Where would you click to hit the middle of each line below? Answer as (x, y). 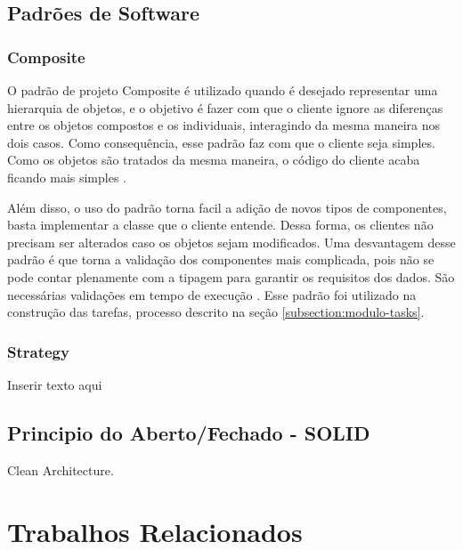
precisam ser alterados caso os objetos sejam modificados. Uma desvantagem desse (231, 242)
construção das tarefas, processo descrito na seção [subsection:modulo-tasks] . (216, 312)
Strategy (38, 351)
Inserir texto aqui (55, 384)
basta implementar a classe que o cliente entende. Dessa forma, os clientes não (220, 225)
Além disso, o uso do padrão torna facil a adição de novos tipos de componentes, (227, 207)
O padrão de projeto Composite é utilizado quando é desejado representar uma (223, 90)
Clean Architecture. (61, 469)
